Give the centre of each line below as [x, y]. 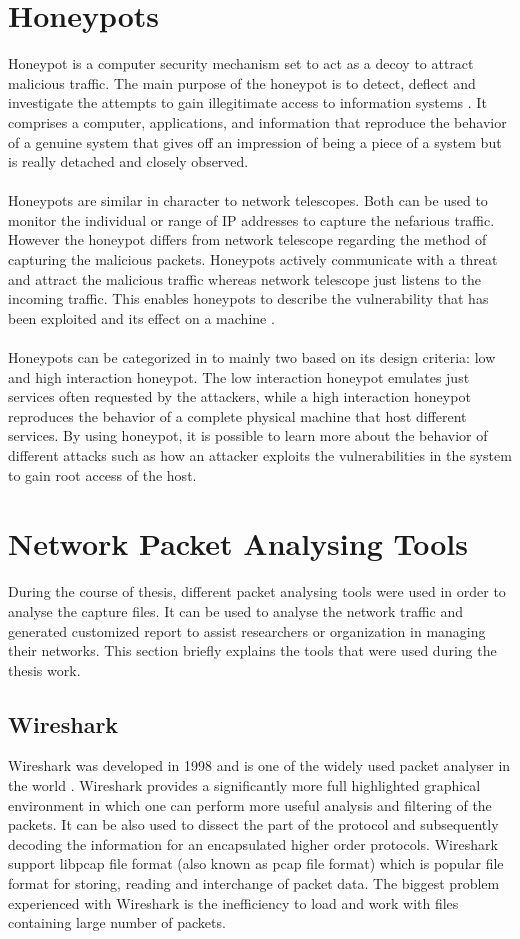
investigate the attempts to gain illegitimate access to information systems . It [247, 102]
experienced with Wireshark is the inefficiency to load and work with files [233, 902]
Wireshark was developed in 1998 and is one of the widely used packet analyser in [259, 765]
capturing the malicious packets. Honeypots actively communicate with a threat [253, 259]
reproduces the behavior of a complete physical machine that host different [237, 415]
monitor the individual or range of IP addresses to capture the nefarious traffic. [251, 219]
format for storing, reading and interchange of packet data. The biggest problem [254, 883]
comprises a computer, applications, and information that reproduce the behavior [257, 121]
